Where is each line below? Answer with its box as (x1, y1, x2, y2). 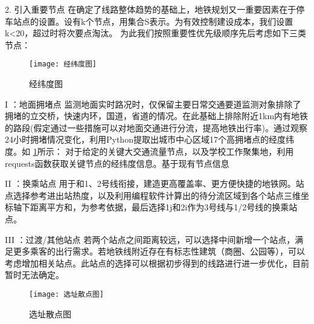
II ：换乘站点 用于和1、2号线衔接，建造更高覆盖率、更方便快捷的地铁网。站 (5, 177, 304, 190)
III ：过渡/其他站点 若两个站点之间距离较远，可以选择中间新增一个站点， (5, 233, 295, 245)
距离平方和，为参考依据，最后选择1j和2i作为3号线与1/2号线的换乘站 (30, 201, 298, 213)
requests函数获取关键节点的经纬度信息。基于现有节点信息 (5, 157, 229, 169)
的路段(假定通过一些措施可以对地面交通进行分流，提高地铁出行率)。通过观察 (5, 121, 307, 134)
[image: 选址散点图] (29, 290, 104, 299)
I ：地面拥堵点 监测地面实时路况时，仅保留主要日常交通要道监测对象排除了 (5, 97, 301, 110)
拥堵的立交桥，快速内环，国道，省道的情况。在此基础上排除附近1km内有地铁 (5, 109, 309, 122)
